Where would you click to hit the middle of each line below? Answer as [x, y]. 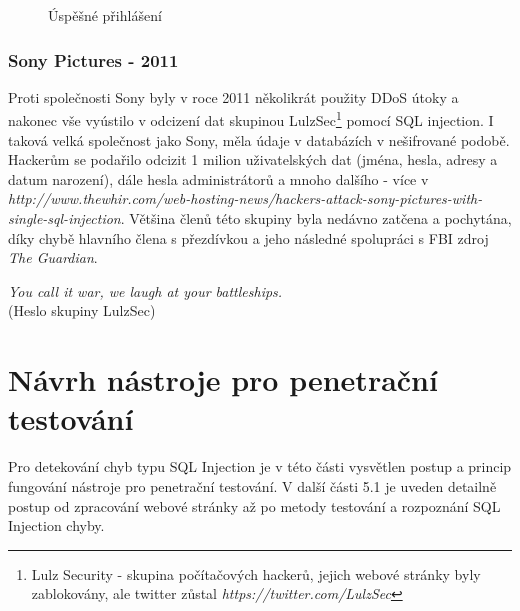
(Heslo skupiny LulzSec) [82, 310]
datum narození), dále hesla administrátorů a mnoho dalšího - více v [218, 178]
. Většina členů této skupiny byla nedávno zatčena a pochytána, [316, 218]
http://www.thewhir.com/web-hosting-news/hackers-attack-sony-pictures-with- [245, 198]
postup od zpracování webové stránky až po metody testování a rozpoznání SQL [254, 505]
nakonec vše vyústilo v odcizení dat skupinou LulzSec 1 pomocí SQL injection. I [251, 119]
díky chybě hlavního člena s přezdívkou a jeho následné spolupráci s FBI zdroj [248, 237]
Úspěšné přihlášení [105, 15]
